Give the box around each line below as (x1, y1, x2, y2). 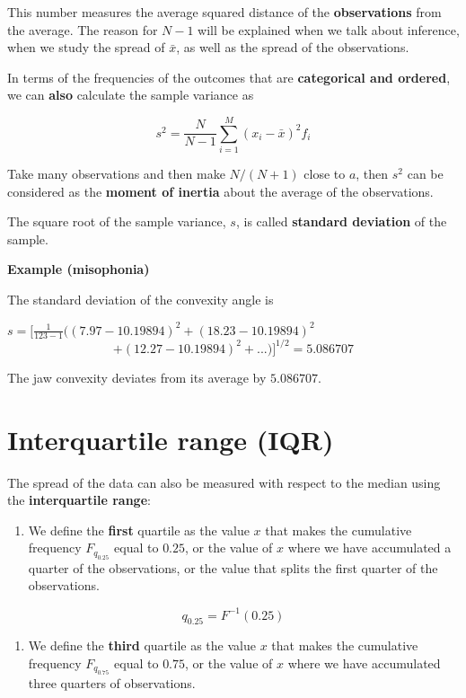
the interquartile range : (7, 490, 151, 509)
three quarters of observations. (28, 674, 196, 693)
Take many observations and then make (7, 164, 225, 183)
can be (407, 164, 444, 183)
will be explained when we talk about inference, (198, 20, 460, 39)
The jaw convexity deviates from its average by (7, 367, 267, 386)
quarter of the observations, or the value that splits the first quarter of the (28, 558, 438, 577)
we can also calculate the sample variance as (7, 85, 254, 104)
